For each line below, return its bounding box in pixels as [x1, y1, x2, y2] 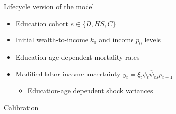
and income [99, 35, 134, 45]
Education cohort [15, 18, 68, 28]
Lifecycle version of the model [4, 1, 94, 11]
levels [144, 35, 161, 45]
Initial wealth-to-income [15, 35, 88, 45]
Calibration [4, 102, 39, 112]
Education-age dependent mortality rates [15, 51, 140, 62]
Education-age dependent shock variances [27, 85, 153, 96]
